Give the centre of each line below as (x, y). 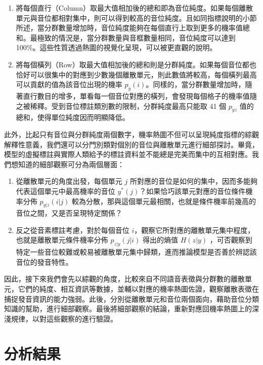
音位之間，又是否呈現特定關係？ (69, 213)
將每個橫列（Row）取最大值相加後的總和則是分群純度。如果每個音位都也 (136, 64)
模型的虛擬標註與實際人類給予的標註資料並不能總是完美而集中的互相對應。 (128, 154)
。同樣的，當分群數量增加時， (195, 84)
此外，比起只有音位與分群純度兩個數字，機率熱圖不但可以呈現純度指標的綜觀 (131, 134)
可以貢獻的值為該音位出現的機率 (69, 84)
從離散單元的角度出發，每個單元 (69, 181)
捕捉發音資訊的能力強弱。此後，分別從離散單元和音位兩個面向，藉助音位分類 (131, 298)
